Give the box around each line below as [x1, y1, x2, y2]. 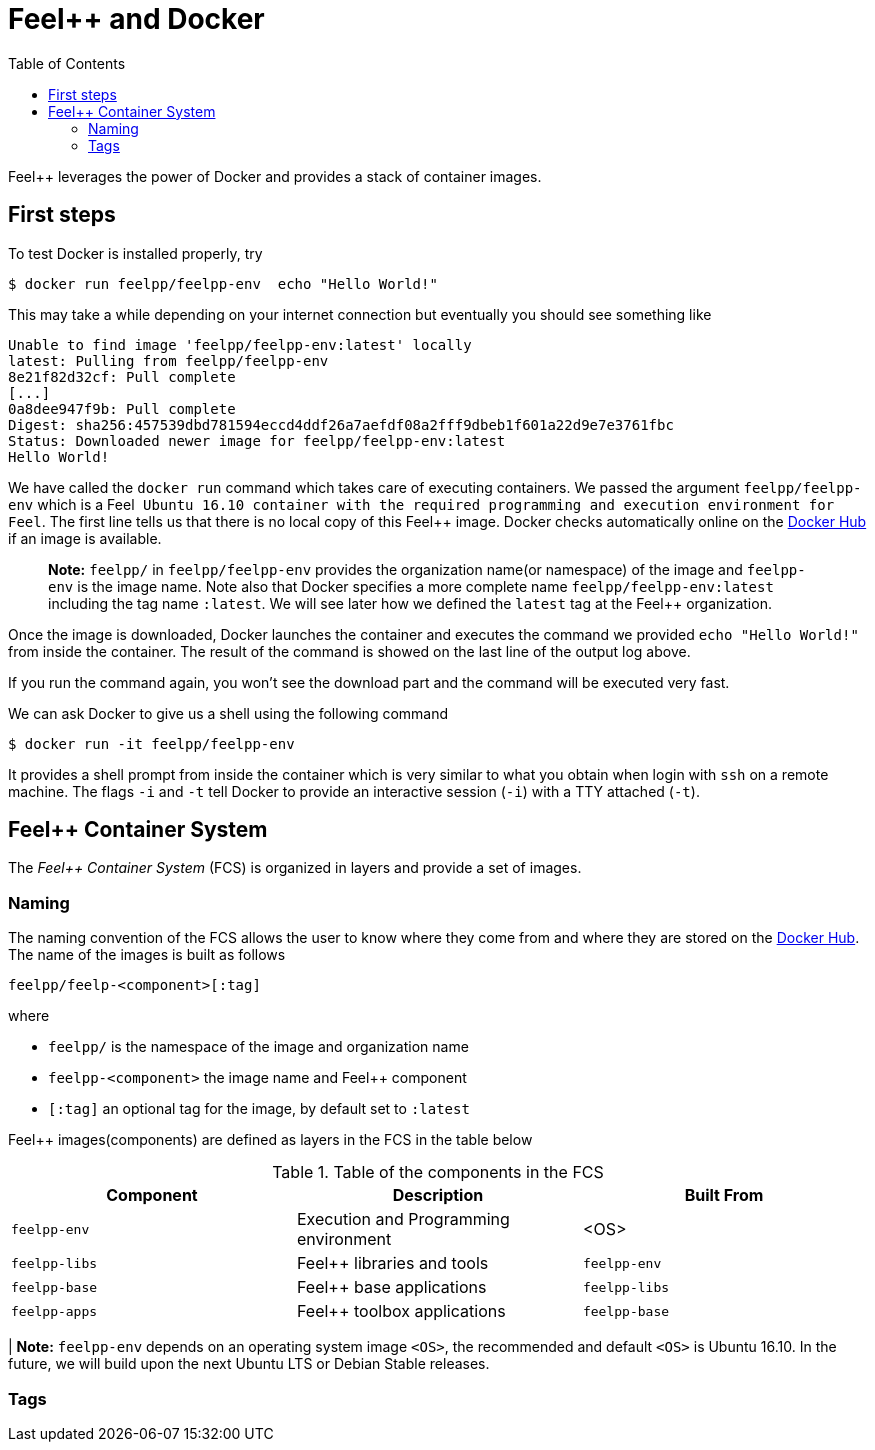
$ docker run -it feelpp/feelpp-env [8, 735, 295, 752]
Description [392, 1185, 484, 1206]
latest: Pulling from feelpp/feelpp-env [8, 352, 329, 369]
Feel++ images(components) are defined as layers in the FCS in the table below [8, 1131, 533, 1149]
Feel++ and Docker [8, 2, 265, 36]
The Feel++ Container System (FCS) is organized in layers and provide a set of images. [8, 859, 582, 877]
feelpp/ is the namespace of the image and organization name [48, 1038, 469, 1056]
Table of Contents [8, 54, 126, 72]
